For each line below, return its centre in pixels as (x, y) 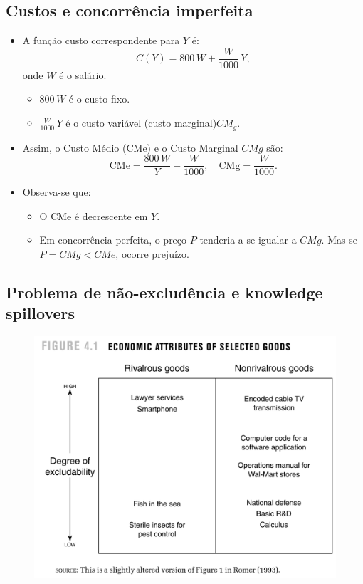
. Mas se (339, 240)
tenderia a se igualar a (248, 240)
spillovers (41, 313)
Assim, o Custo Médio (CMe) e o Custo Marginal (130, 147)
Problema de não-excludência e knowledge (164, 292)
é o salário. (83, 74)
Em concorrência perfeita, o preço (113, 240)
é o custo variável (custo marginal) (141, 123)
